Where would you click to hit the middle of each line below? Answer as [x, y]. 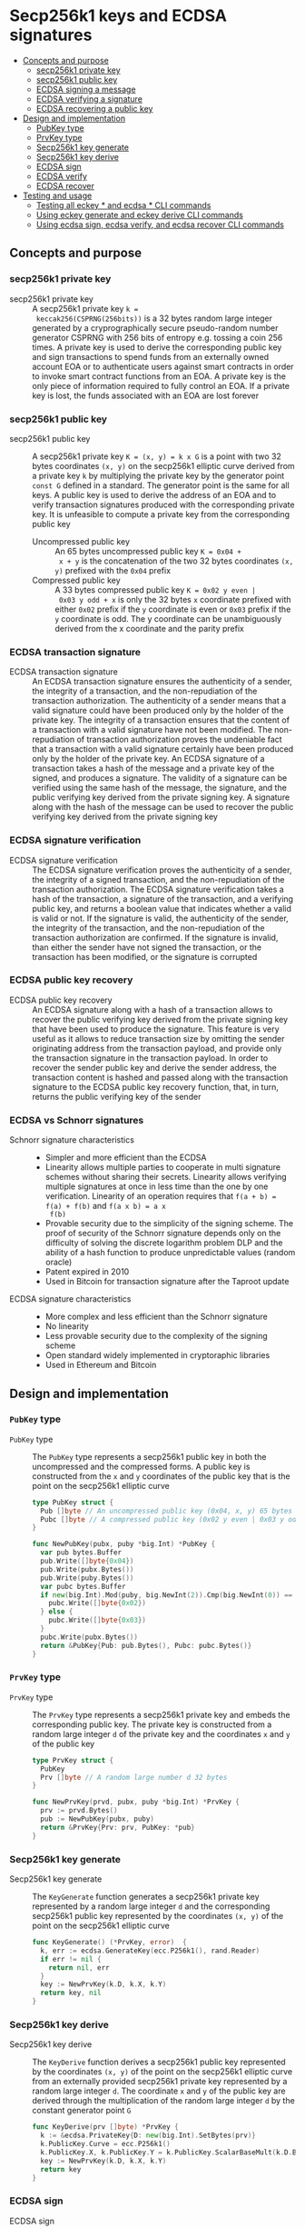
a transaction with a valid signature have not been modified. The [152, 730]
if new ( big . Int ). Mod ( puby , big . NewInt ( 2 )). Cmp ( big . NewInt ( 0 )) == [167, 1595]
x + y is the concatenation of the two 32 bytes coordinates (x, [176, 561]
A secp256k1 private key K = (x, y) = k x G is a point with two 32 [157, 456]
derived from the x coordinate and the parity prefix [150, 628]
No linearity [67, 1326]
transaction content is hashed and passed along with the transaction [160, 1077]
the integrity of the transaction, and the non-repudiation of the [148, 927]
